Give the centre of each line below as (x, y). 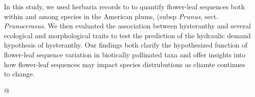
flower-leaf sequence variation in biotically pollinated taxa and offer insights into (125, 54)
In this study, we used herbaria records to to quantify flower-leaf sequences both (125, 6)
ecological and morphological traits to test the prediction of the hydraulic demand (127, 35)
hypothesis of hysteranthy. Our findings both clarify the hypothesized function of (126, 45)
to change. (19, 74)
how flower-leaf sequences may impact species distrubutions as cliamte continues (125, 64)
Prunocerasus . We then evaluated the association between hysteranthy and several (127, 26)
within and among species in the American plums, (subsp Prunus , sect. (111, 16)
